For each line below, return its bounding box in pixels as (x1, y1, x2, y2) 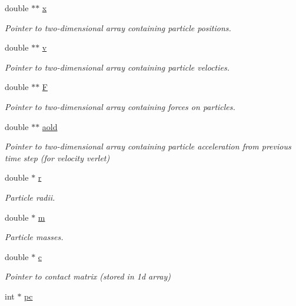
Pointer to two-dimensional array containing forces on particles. (5, 100, 235, 112)
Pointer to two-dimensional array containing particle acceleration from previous (5, 140, 291, 152)
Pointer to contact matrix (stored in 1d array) (5, 270, 171, 282)
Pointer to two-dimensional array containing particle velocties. (5, 61, 230, 73)
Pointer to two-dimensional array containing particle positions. (5, 21, 231, 34)
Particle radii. (5, 191, 55, 203)
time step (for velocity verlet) (5, 151, 110, 164)
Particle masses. (5, 231, 64, 243)
